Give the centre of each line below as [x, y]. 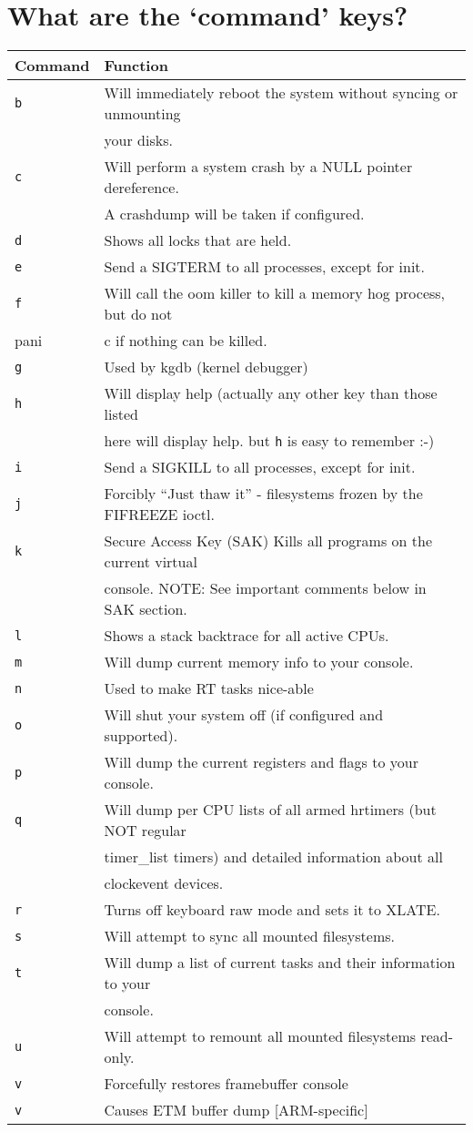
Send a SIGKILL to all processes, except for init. [260, 467]
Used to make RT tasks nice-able [209, 688]
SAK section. [146, 609]
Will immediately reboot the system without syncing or [281, 93]
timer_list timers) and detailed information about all [273, 857]
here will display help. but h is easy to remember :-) [269, 441]
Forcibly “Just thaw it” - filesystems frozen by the [263, 494]
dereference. [141, 188]
